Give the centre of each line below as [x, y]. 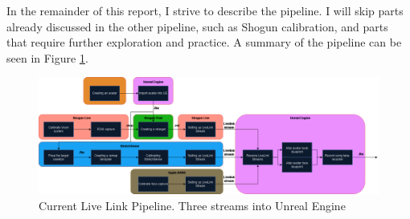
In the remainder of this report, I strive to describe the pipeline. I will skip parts [205, 10]
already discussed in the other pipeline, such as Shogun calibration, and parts [197, 26]
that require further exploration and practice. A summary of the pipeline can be [204, 42]
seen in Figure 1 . [47, 57]
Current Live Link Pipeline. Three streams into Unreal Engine [192, 205]
